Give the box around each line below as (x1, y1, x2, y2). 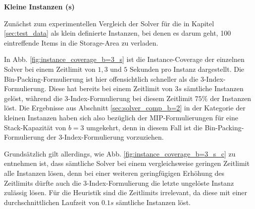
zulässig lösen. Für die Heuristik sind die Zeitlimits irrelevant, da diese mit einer (4, 187, 248, 198)
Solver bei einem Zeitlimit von (4, 63, 96, 74)
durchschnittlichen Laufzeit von (4, 197, 100, 207)
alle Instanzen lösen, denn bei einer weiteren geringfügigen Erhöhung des (4, 167, 225, 178)
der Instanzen (210, 93, 252, 103)
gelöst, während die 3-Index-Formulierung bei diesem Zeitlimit (4, 93, 193, 103)
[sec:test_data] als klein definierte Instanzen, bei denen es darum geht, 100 (4, 28, 231, 38)
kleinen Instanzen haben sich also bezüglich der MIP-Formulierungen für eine (4, 112, 238, 122)
